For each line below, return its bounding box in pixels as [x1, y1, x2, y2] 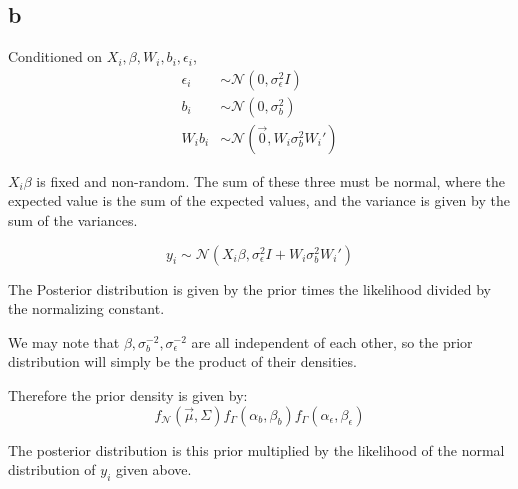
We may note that [8, 331, 120, 352]
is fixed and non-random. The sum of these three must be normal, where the [36, 170, 506, 191]
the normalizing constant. [8, 298, 165, 319]
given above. [116, 459, 192, 480]
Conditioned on [8, 46, 103, 67]
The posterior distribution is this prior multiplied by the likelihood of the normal [8, 439, 505, 460]
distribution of [8, 459, 96, 480]
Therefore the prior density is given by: [8, 385, 248, 406]
